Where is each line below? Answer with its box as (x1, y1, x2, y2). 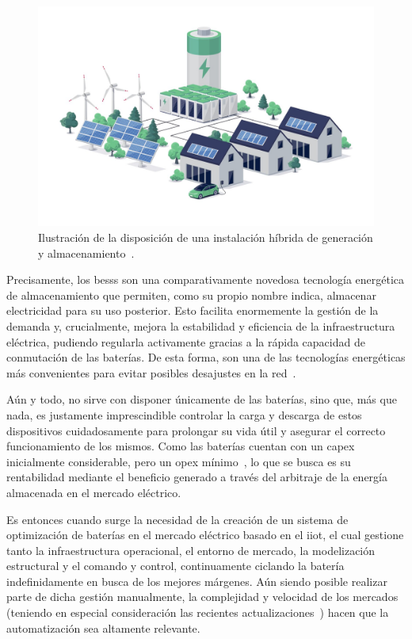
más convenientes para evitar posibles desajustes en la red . (6, 364, 296, 381)
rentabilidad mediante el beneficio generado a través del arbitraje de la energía (6, 469, 387, 485)
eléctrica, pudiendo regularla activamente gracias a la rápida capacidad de (6, 333, 365, 350)
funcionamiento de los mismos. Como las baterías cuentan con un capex (6, 438, 355, 454)
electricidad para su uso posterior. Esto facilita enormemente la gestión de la (6, 302, 379, 319)
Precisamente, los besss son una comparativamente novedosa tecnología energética (6, 271, 405, 288)
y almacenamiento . (38, 244, 135, 261)
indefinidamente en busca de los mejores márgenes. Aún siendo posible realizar (6, 572, 387, 589)
